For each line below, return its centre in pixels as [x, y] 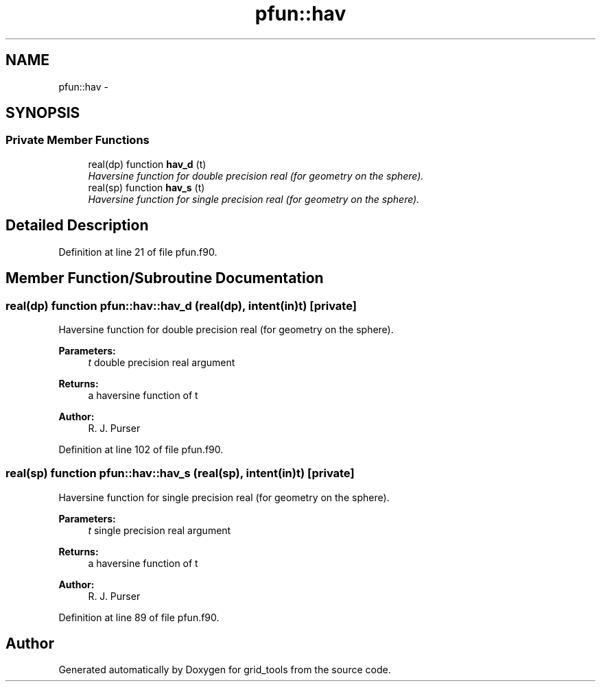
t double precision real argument [162, 362]
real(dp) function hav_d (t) [147, 164]
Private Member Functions [78, 140]
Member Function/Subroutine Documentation [165, 278]
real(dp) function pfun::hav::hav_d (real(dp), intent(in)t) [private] [181, 305]
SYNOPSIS [43, 113]
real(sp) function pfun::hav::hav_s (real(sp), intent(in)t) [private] [180, 473]
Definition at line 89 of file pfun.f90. [139, 617]
